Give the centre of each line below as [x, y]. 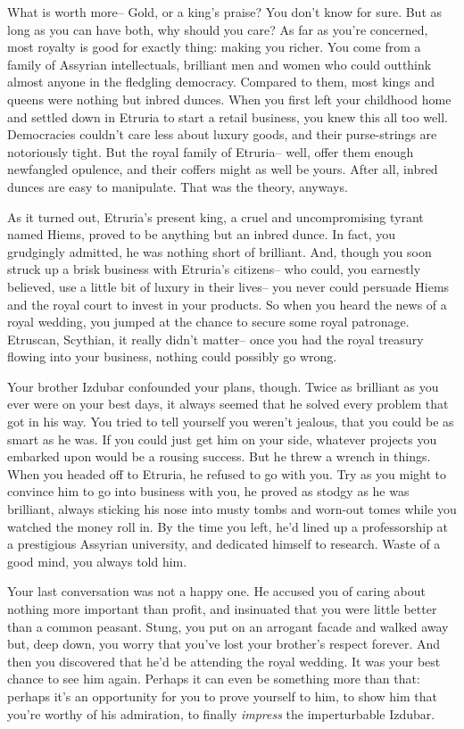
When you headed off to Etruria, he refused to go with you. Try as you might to [227, 473]
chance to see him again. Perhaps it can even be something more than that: [214, 679]
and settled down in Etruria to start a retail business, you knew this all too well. [228, 116]
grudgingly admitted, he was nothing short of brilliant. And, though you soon [220, 251]
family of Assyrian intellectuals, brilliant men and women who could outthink [220, 64]
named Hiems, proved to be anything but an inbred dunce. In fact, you [201, 234]
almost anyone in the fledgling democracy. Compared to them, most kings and [221, 82]
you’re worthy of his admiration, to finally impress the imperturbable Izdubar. [221, 713]
